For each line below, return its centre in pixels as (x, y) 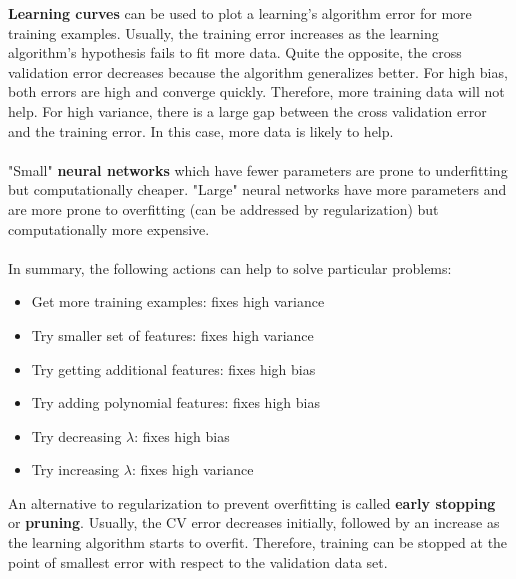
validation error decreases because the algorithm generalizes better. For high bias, (258, 71)
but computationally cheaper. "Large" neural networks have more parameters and (257, 189)
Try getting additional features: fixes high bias (173, 368)
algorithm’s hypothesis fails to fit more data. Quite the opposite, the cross (235, 52)
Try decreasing (76, 435)
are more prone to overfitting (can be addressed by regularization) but (223, 208)
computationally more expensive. (109, 228)
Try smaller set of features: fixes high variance (172, 334)
